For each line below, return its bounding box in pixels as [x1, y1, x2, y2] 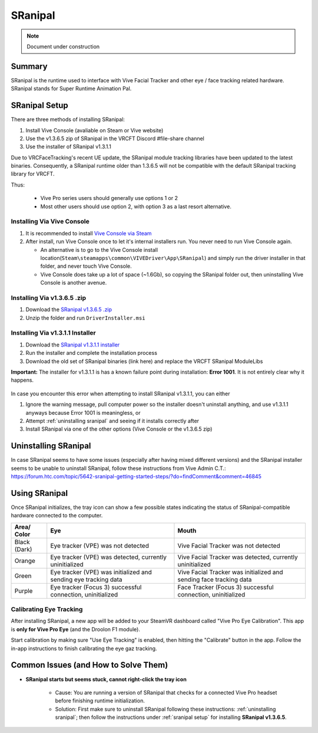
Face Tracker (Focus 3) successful [177, 583, 274, 591]
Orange [14, 557, 35, 565]
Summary [11, 61, 48, 71]
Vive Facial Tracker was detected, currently [177, 553, 298, 561]
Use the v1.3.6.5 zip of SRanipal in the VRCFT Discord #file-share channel [25, 135, 204, 142]
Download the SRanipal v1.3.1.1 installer [25, 341, 120, 348]
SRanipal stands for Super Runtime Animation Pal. [11, 85, 132, 92]
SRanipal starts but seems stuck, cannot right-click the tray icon [25, 675, 187, 682]
